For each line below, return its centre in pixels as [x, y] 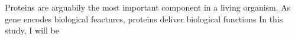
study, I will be [32, 30]
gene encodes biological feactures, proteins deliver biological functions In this [144, 19]
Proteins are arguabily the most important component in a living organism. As [148, 7]
